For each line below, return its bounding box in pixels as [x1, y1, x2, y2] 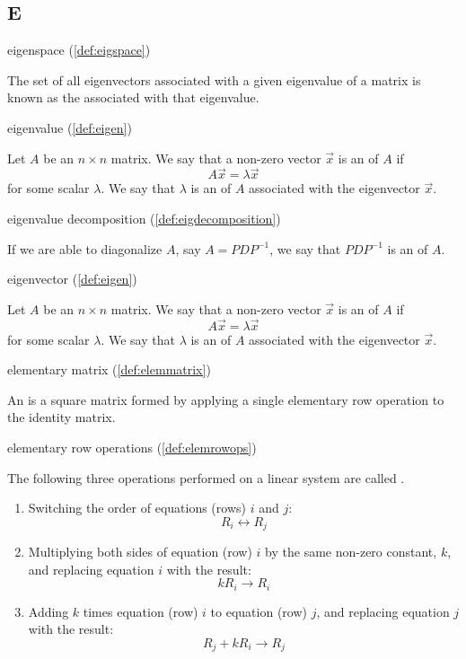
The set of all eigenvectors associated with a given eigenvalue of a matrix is [7, 70, 421, 89]
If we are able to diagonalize [7, 239, 163, 258]
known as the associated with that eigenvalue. [7, 88, 259, 107]
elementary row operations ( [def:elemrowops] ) [7, 437, 257, 456]
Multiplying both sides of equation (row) [28, 542, 252, 561]
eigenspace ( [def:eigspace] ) [7, 40, 151, 59]
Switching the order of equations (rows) [28, 498, 246, 517]
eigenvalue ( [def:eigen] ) [7, 118, 132, 136]
